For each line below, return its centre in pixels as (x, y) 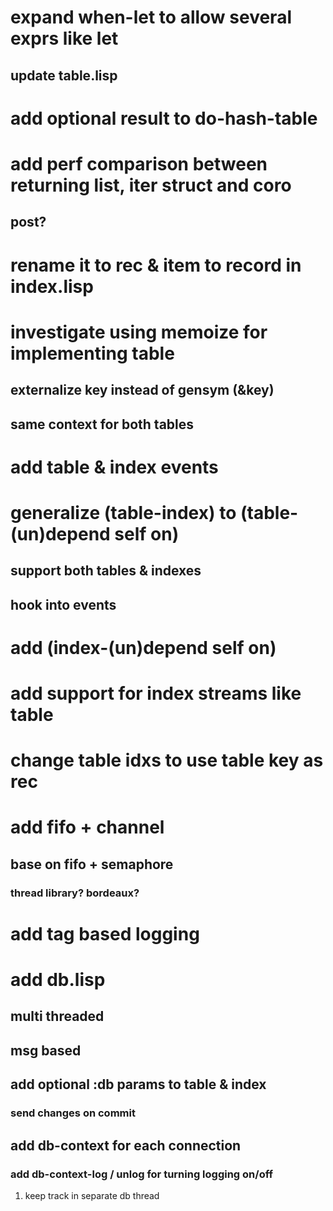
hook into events (63, 604)
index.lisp (52, 286)
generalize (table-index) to (123, 512)
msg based (46, 1050)
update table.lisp (64, 75)
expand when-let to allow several (151, 17)
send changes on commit (73, 1113)
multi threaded (57, 1016)
